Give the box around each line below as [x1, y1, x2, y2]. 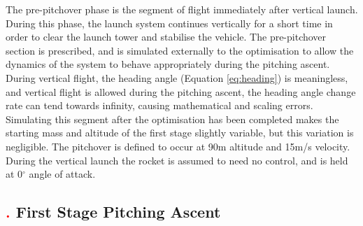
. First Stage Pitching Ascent [6, 201, 221, 223]
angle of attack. [29, 167, 96, 181]
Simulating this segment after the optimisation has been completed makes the [6, 111, 339, 126]
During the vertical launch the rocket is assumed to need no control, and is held [6, 153, 348, 167]
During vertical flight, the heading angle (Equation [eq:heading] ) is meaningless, [6, 70, 348, 85]
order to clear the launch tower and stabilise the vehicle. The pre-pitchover [6, 29, 327, 44]
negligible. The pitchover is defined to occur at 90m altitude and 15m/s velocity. [6, 139, 350, 153]
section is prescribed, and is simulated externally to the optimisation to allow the [6, 43, 354, 57]
